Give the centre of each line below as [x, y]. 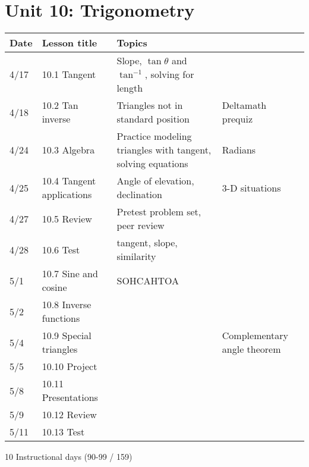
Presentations [70, 397]
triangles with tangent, [164, 150]
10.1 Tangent [69, 74]
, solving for [169, 74]
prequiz [237, 119]
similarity [136, 256]
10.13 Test [63, 432]
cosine [54, 287]
